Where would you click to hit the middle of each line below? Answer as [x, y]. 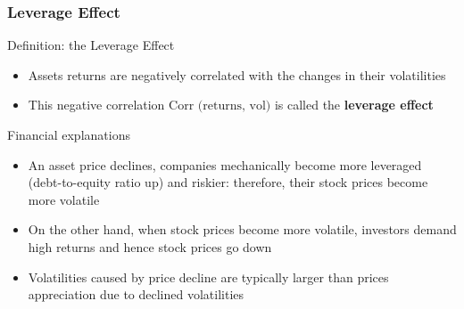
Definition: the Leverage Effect [91, 45]
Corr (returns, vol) [220, 106]
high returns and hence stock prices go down [150, 246]
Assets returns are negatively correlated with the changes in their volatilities [237, 74]
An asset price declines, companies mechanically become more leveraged [225, 164]
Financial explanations [69, 134]
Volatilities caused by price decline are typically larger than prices [208, 276]
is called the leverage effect [354, 105]
